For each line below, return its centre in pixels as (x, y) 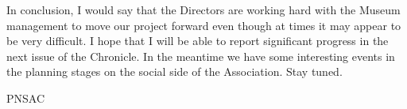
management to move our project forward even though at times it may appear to (204, 25)
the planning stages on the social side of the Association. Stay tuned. (174, 71)
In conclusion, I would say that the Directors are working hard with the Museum (203, 9)
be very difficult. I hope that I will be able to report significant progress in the (198, 41)
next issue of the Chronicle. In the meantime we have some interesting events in (201, 56)
